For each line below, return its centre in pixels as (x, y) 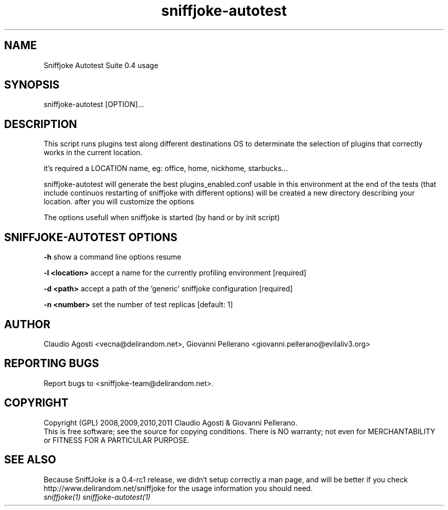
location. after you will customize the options (119, 202)
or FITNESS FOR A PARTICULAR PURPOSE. (117, 440)
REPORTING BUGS (52, 364)
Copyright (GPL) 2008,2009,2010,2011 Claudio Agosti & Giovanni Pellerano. (171, 422)
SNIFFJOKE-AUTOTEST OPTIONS (91, 237)
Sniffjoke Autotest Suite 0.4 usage (101, 65)
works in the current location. (93, 153)
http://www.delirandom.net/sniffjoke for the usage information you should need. (178, 488)
